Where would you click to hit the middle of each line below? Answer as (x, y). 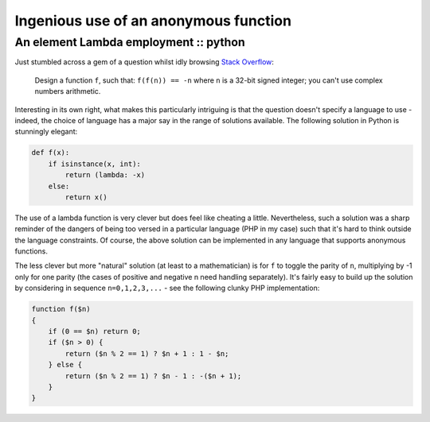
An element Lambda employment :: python (130, 42)
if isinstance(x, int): (94, 164)
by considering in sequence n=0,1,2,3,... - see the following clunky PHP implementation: (167, 288)
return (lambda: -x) (105, 175)
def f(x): (51, 153)
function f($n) (61, 309)
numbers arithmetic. (68, 91)
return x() (86, 197)
